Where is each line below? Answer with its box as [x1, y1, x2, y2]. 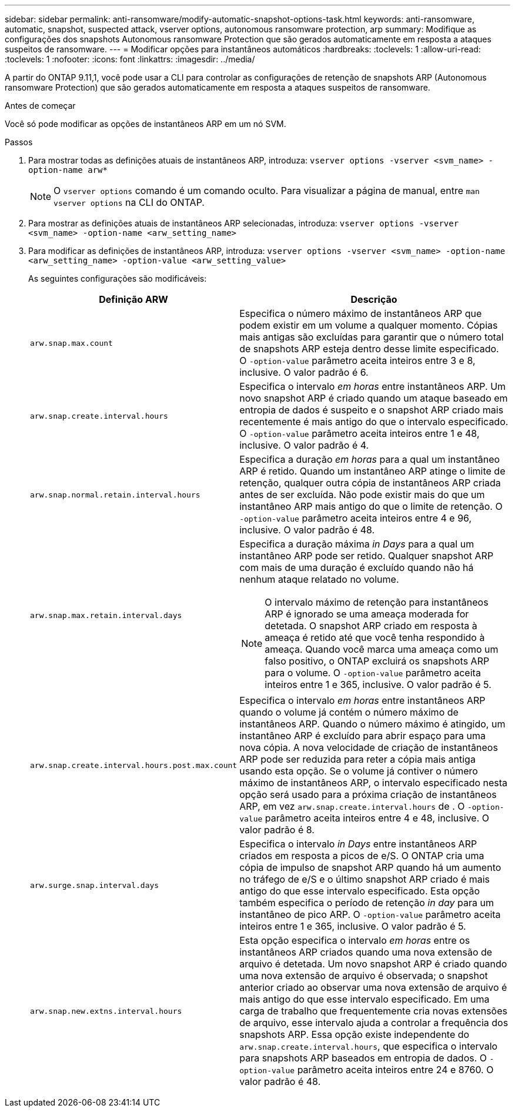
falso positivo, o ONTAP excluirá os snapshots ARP [265, 655, 490, 667]
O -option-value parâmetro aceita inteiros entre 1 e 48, [239, 428, 480, 439]
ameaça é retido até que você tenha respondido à [265, 632, 485, 643]
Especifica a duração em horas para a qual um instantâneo [239, 453, 500, 465]
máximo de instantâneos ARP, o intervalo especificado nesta [239, 777, 508, 789]
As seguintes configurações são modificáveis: [28, 273, 207, 283]
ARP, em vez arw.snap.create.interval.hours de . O [239, 800, 465, 812]
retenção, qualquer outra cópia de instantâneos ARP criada [239, 477, 501, 489]
